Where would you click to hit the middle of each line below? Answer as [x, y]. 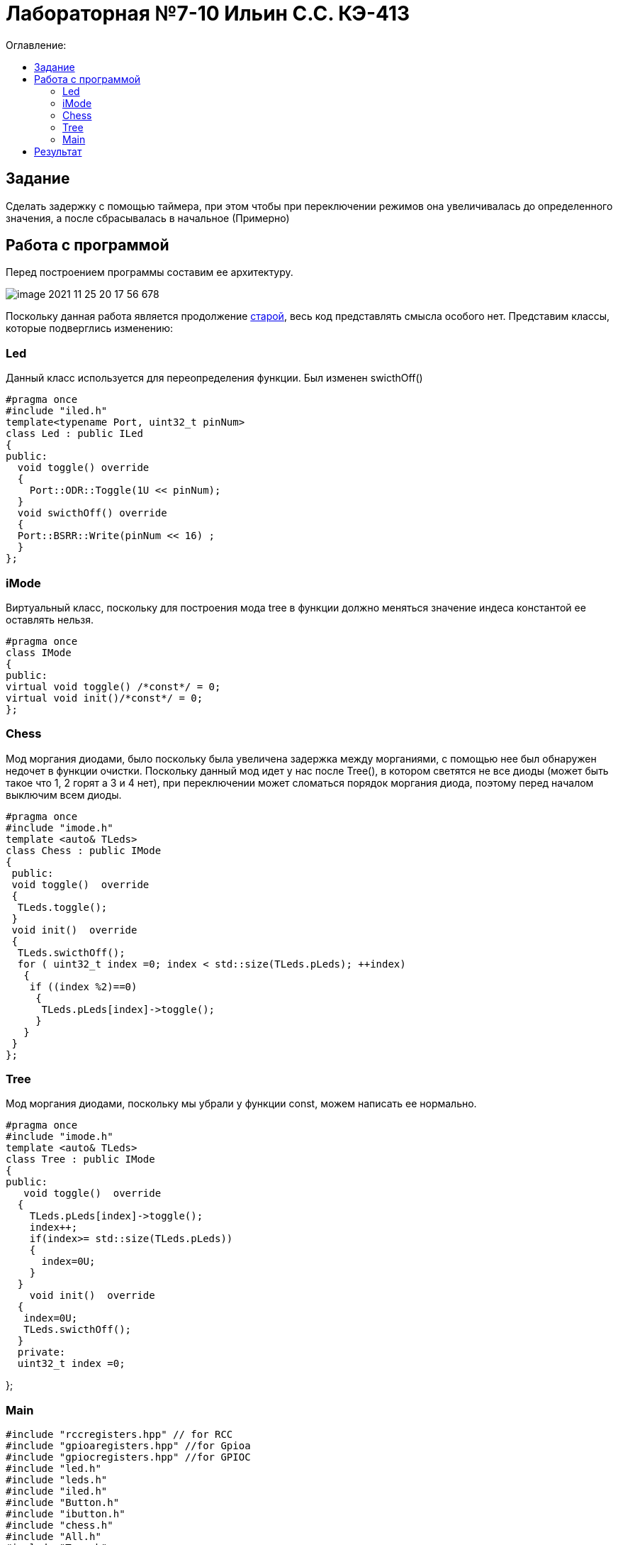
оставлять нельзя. [50, 619]
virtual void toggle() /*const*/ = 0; [113, 686]
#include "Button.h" [63, 1503]
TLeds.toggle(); [62, 907]
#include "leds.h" [57, 1480]
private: [41, 1352]
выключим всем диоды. [64, 794]
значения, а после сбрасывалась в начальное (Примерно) [148, 218]
